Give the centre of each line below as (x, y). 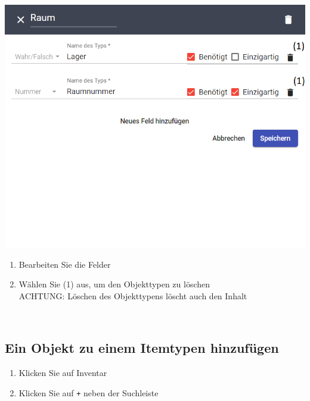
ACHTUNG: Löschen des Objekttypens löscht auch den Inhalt (133, 295)
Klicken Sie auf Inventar (63, 373)
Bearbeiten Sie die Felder (65, 264)
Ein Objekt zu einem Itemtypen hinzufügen (142, 348)
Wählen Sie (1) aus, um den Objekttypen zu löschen (114, 284)
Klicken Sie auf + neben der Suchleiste (89, 392)
